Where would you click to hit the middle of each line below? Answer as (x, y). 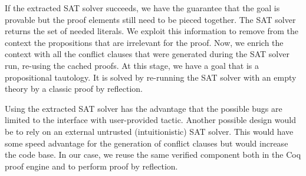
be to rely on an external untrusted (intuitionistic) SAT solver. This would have (149, 131)
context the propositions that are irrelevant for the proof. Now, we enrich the (144, 42)
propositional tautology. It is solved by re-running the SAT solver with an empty (151, 77)
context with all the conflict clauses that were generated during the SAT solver (147, 54)
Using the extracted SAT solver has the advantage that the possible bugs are (144, 108)
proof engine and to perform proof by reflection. (91, 166)
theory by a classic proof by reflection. (74, 89)
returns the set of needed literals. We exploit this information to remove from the (152, 31)
